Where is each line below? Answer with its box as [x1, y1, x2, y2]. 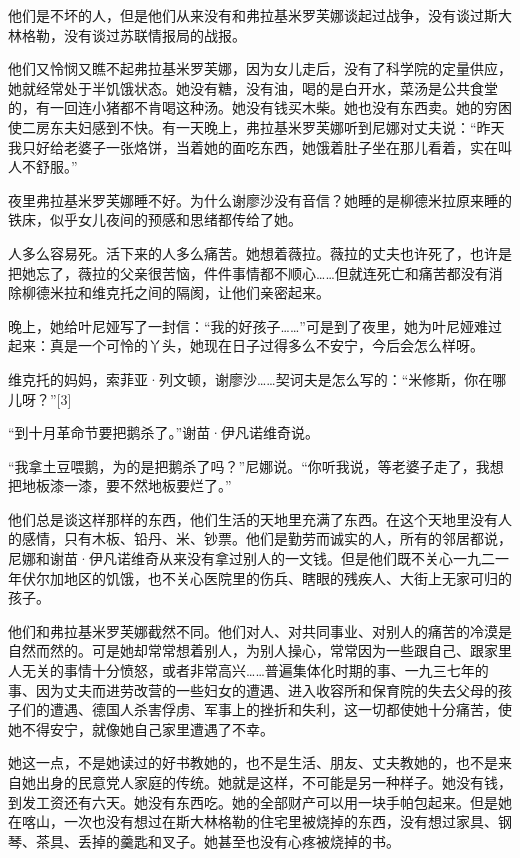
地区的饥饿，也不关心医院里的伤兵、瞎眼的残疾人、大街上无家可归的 [63, 567, 512, 588]
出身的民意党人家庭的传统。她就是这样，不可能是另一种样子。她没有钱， [35, 772, 512, 792]
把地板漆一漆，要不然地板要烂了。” [8, 475, 232, 496]
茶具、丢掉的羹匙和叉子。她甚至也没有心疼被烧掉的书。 [35, 830, 400, 851]
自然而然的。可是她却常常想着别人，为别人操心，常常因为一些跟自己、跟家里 [8, 640, 512, 661]
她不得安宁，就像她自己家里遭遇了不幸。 [8, 718, 274, 739]
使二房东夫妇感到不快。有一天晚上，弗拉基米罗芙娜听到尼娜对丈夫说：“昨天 [8, 116, 505, 137]
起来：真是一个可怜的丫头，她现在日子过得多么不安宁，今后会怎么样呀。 [8, 335, 484, 356]
